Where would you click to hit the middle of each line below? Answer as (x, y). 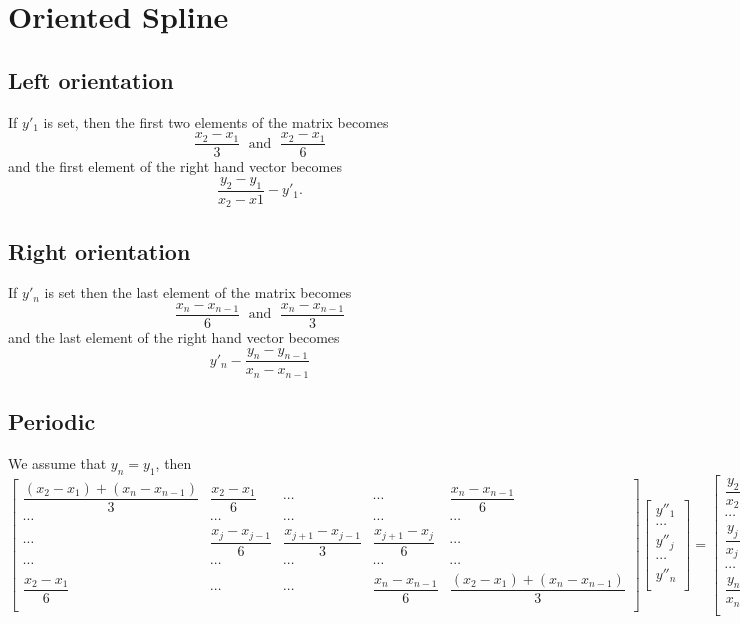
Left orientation (91, 79)
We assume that (57, 463)
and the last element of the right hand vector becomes (174, 336)
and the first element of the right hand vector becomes (175, 166)
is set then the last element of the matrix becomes (198, 292)
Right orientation (99, 250)
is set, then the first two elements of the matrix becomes (216, 121)
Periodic (52, 421)
